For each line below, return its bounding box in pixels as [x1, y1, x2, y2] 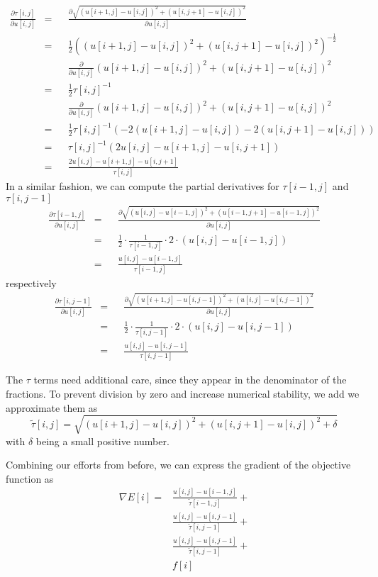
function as [6, 471, 54, 486]
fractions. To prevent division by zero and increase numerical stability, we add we [6, 386, 360, 400]
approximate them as [6, 400, 98, 415]
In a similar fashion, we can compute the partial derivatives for [6, 179, 279, 194]
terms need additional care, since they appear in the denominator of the [33, 372, 347, 387]
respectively [6, 276, 57, 291]
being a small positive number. [35, 433, 169, 448]
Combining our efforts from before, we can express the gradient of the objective [6, 457, 351, 472]
